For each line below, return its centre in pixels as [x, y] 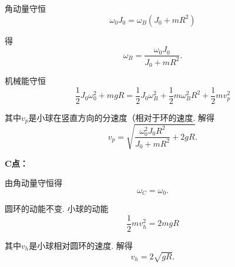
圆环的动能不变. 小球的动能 [57, 209]
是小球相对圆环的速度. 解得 [81, 245]
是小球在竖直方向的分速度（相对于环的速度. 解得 [122, 117]
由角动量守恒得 [33, 183]
